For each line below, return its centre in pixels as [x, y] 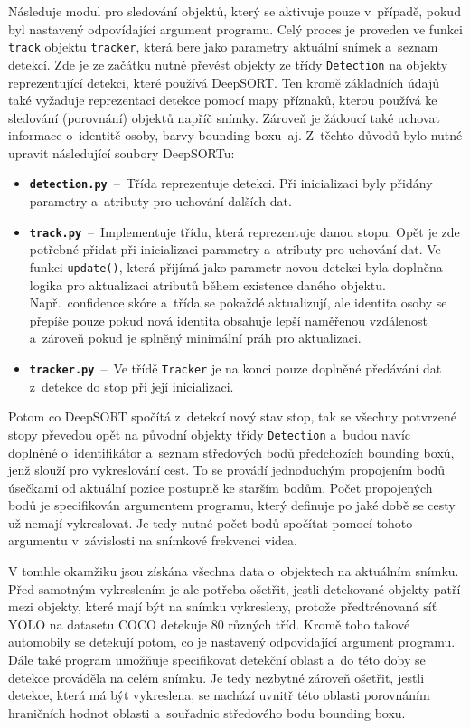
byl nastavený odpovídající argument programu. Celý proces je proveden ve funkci [235, 28]
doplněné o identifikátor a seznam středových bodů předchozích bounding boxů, [231, 452]
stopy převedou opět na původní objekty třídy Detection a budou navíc [210, 434]
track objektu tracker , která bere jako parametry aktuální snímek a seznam [223, 47]
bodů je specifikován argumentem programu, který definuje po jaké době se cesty [232, 505]
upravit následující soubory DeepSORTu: [122, 152]
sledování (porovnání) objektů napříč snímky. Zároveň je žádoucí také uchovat [224, 117]
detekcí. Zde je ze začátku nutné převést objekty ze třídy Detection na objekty [228, 64]
